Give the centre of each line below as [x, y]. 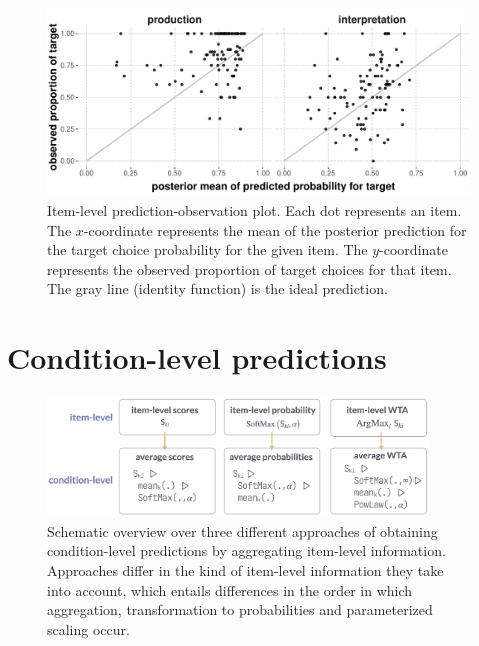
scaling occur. [88, 628]
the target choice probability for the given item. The [207, 249]
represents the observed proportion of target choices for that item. [249, 268]
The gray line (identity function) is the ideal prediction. [217, 288]
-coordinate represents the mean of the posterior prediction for [275, 229]
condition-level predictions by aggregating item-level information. [246, 550]
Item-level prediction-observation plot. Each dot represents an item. [254, 209]
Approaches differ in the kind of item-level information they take [245, 569]
